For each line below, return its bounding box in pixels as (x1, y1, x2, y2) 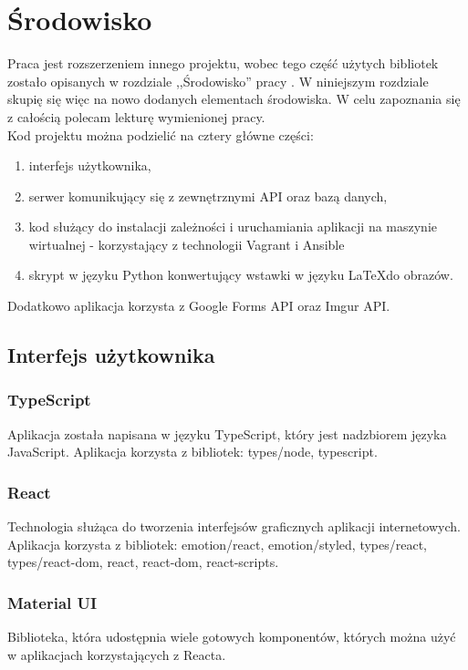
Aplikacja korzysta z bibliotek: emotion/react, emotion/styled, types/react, (7, 534, 428, 553)
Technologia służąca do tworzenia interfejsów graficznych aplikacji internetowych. (7, 517, 461, 536)
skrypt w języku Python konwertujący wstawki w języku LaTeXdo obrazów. (28, 265, 453, 284)
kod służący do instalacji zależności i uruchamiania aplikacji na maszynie (28, 217, 438, 236)
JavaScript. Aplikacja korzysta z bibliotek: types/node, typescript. (7, 442, 378, 461)
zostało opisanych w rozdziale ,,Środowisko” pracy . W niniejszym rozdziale (7, 71, 429, 90)
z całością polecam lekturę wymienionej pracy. (7, 107, 265, 126)
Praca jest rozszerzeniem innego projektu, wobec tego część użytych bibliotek (7, 54, 439, 73)
